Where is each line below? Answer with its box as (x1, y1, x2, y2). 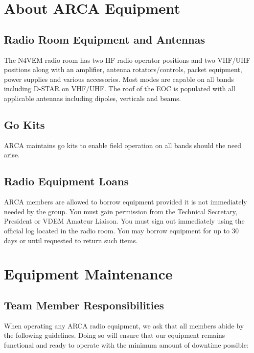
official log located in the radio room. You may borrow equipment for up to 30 (4, 225, 239, 235)
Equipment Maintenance (4, 264, 173, 284)
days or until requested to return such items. (4, 235, 138, 245)
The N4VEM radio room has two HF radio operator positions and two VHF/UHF (4, 54, 251, 65)
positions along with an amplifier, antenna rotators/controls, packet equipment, (4, 64, 242, 75)
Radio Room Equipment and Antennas (4, 31, 205, 47)
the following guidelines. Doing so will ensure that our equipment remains (4, 330, 225, 340)
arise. (4, 150, 20, 160)
